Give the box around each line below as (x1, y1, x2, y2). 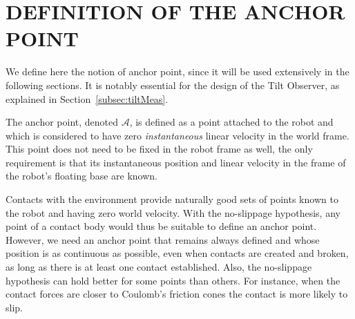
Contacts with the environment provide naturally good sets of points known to (6, 192, 338, 206)
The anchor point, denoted (6, 115, 119, 129)
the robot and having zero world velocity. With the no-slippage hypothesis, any (6, 205, 340, 220)
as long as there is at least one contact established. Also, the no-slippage (6, 260, 312, 274)
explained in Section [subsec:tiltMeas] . (6, 91, 169, 106)
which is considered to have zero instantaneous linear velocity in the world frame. (6, 128, 349, 142)
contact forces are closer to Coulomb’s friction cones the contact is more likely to (6, 287, 348, 301)
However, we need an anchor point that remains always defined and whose (6, 232, 320, 246)
